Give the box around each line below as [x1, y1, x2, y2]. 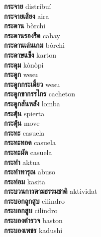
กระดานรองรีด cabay [4, 30, 60, 40]
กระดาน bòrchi [4, 20, 46, 31]
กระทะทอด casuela [4, 137, 56, 148]
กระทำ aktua [4, 157, 40, 167]
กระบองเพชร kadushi [4, 225, 63, 235]
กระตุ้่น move [4, 118, 40, 128]
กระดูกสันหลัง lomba [4, 98, 60, 108]
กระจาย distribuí [4, 1, 51, 11]
